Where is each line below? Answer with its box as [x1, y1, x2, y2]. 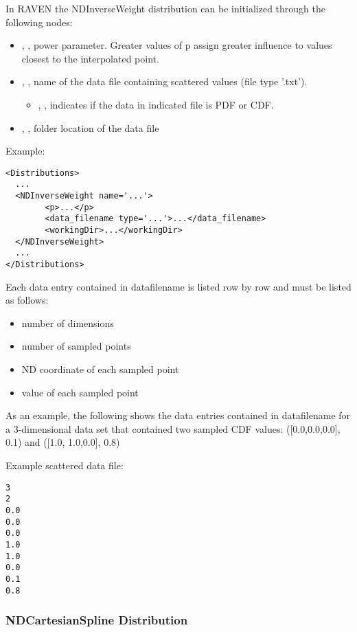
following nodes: [5, 14, 73, 29]
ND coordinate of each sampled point [21, 362, 179, 376]
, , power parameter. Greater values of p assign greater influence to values [21, 38, 332, 52]
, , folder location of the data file [21, 120, 159, 135]
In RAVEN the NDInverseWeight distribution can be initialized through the [5, 1, 326, 15]
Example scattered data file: [5, 458, 124, 472]
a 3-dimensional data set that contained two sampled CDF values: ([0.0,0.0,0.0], [5, 421, 341, 436]
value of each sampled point [21, 385, 139, 399]
